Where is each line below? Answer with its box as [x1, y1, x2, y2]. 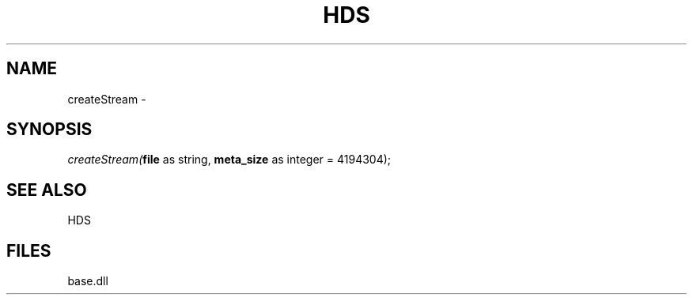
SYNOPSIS [6, 119, 93, 140]
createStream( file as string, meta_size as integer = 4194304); [67, 152, 392, 167]
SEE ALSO [6, 179, 87, 200]
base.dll [67, 274, 108, 288]
